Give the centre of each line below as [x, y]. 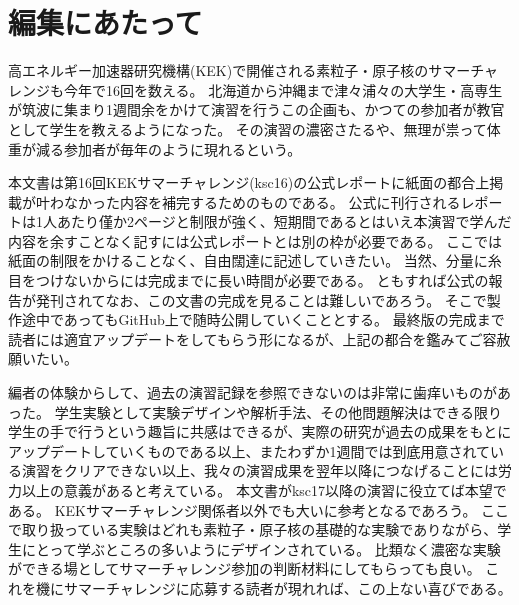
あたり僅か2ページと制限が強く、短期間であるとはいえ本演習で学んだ [284, 221]
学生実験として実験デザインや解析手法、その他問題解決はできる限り [278, 411]
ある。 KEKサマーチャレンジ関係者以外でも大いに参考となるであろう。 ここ [259, 509]
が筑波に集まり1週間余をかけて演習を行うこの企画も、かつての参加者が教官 [256, 109]
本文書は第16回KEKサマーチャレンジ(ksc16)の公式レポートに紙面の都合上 [249, 182]
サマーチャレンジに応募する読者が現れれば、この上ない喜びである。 [287, 587]
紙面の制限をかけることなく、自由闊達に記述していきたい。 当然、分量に [248, 260]
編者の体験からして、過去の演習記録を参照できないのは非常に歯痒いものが [252, 392]
